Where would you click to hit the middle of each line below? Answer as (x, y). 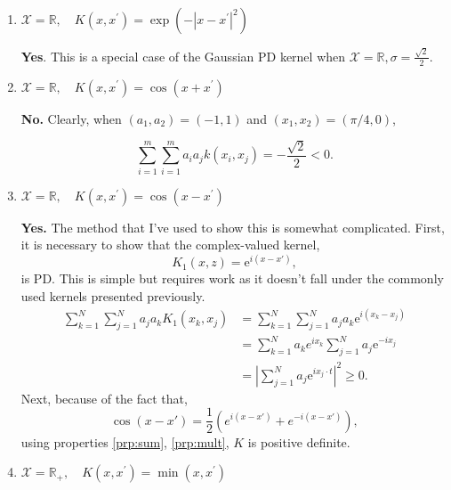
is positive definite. (299, 441)
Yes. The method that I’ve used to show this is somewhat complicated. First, (233, 227)
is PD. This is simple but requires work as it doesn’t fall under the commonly (232, 278)
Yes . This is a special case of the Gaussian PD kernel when (183, 56)
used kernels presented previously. (113, 295)
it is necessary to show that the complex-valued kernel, (170, 245)
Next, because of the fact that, (104, 398)
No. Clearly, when (71, 118)
